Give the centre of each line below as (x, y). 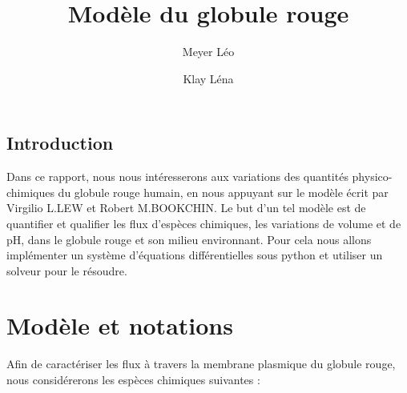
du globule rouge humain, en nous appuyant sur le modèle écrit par (223, 192)
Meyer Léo (208, 52)
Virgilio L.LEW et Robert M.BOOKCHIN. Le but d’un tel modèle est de (186, 208)
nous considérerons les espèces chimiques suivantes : (133, 379)
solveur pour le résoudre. (67, 270)
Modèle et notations (120, 325)
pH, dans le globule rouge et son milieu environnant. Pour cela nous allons (189, 239)
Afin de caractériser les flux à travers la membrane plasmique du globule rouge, (201, 364)
